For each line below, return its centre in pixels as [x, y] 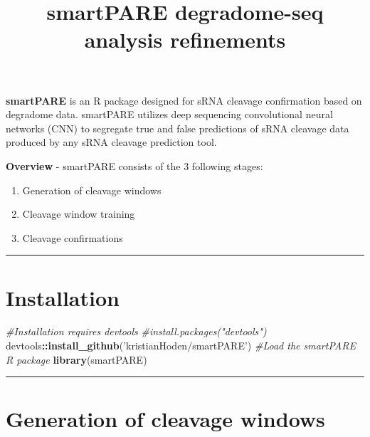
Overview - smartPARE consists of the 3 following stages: [134, 165]
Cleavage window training [79, 214]
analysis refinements [185, 40]
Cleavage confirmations [73, 237]
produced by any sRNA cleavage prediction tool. [111, 142]
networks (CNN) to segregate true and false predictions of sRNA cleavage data [178, 128]
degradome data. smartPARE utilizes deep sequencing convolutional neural [169, 114]
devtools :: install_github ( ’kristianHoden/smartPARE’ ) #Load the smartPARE [181, 346]
